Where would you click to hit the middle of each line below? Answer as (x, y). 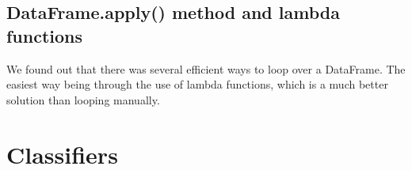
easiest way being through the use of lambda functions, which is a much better (197, 84)
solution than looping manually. (83, 99)
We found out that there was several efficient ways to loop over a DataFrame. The (206, 68)
